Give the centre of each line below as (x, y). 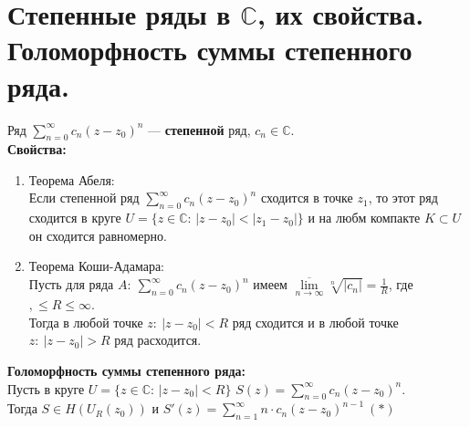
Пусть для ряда (71, 284)
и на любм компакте (364, 218)
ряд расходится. (158, 340)
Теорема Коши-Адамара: (96, 266)
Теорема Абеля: (72, 179)
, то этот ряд (403, 198)
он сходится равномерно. (98, 235)
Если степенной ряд (84, 198)
